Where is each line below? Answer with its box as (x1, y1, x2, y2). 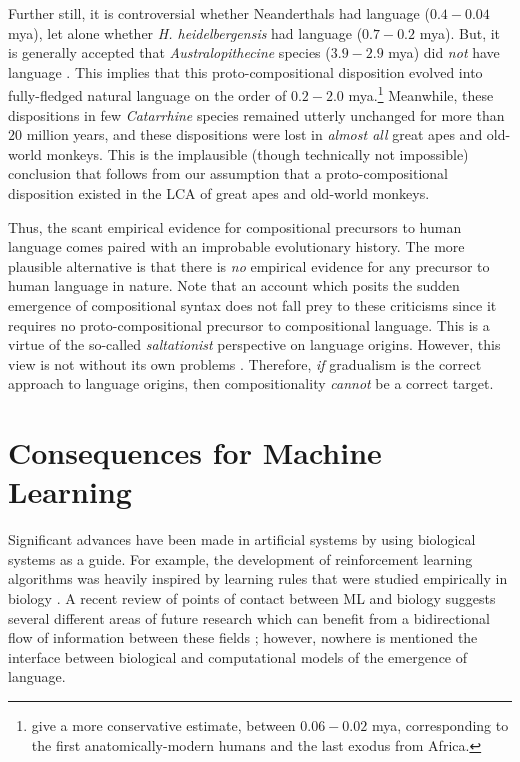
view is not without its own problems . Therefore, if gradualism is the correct (8, 353, 482, 374)
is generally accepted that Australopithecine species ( (8, 42, 331, 63)
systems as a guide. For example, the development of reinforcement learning (8, 548, 473, 569)
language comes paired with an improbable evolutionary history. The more (8, 236, 465, 257)
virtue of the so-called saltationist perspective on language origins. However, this (8, 334, 501, 355)
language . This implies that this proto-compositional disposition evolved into (8, 61, 483, 82)
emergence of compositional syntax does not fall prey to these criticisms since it (8, 294, 497, 315)
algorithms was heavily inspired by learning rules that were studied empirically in (8, 568, 508, 589)
